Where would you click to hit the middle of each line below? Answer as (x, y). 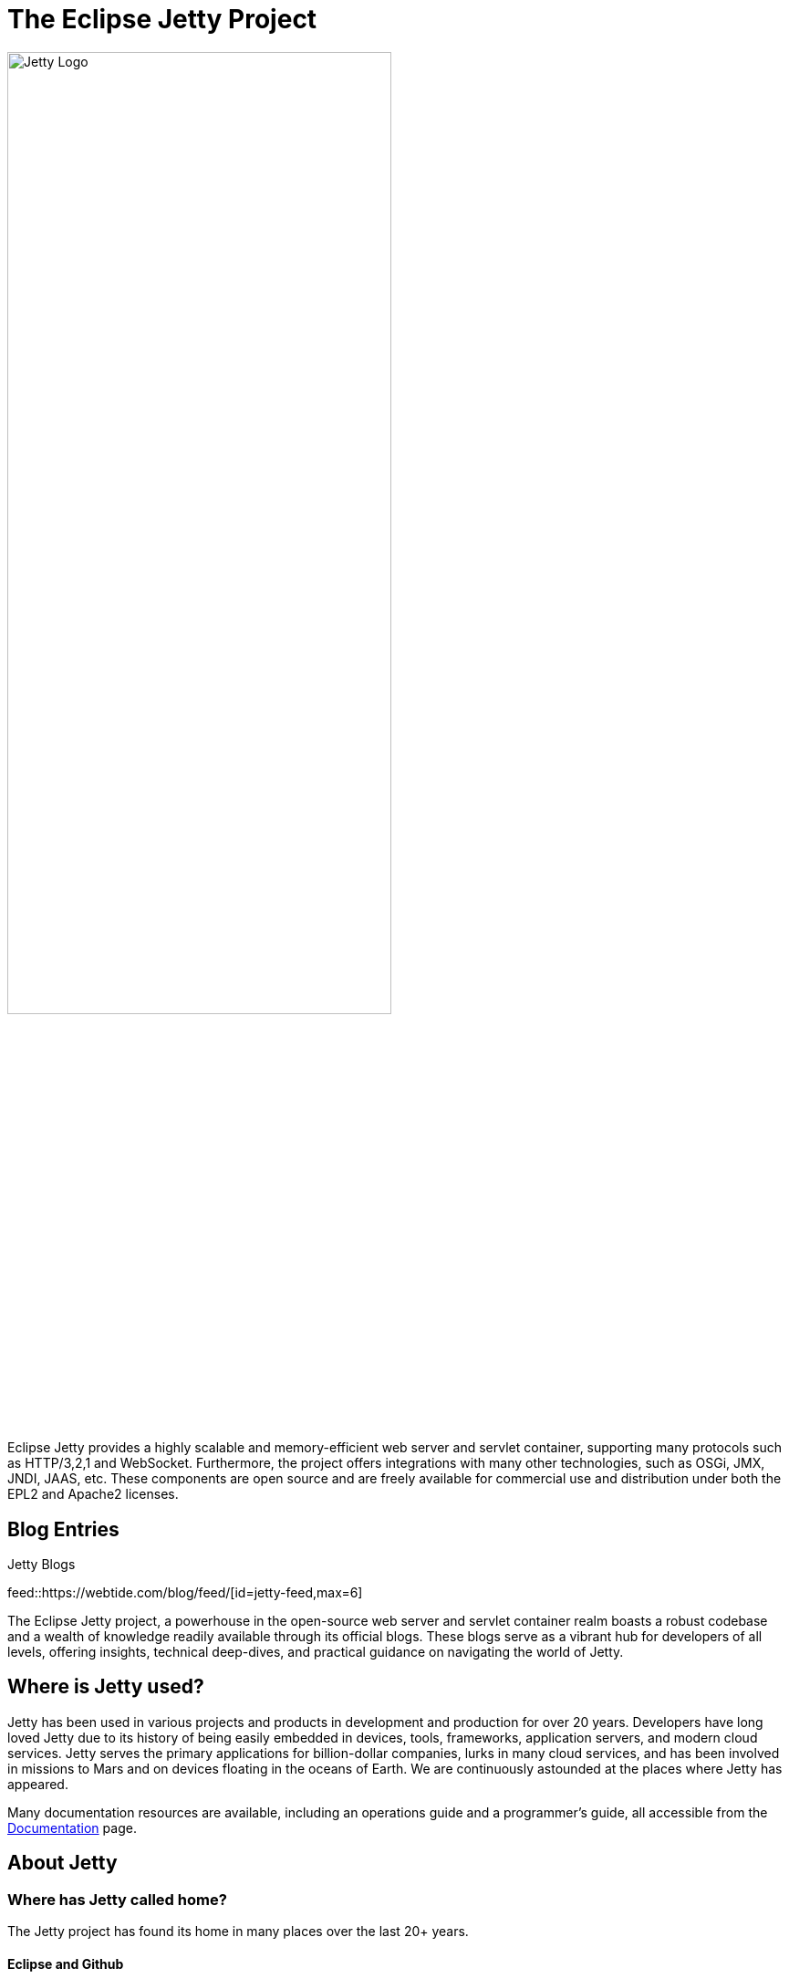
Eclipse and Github (66, 1963)
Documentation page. (72, 1827)
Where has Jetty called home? (117, 1899)
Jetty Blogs (42, 1564)
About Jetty (62, 1863)
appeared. (38, 1784)
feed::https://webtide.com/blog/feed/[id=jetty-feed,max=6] (185, 1592)
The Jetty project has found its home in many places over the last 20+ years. (238, 1932)
